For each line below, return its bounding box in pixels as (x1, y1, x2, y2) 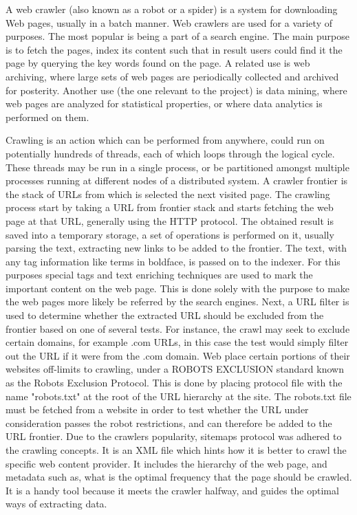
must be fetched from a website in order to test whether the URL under (6, 402, 309, 417)
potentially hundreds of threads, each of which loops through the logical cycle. (6, 146, 335, 160)
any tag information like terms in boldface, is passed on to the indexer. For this (6, 254, 340, 268)
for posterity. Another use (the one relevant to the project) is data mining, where (6, 83, 347, 97)
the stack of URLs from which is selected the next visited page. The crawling (6, 186, 330, 201)
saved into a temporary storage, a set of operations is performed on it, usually (6, 227, 334, 241)
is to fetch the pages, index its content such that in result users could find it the (6, 42, 343, 56)
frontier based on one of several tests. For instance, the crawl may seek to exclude (6, 321, 350, 336)
